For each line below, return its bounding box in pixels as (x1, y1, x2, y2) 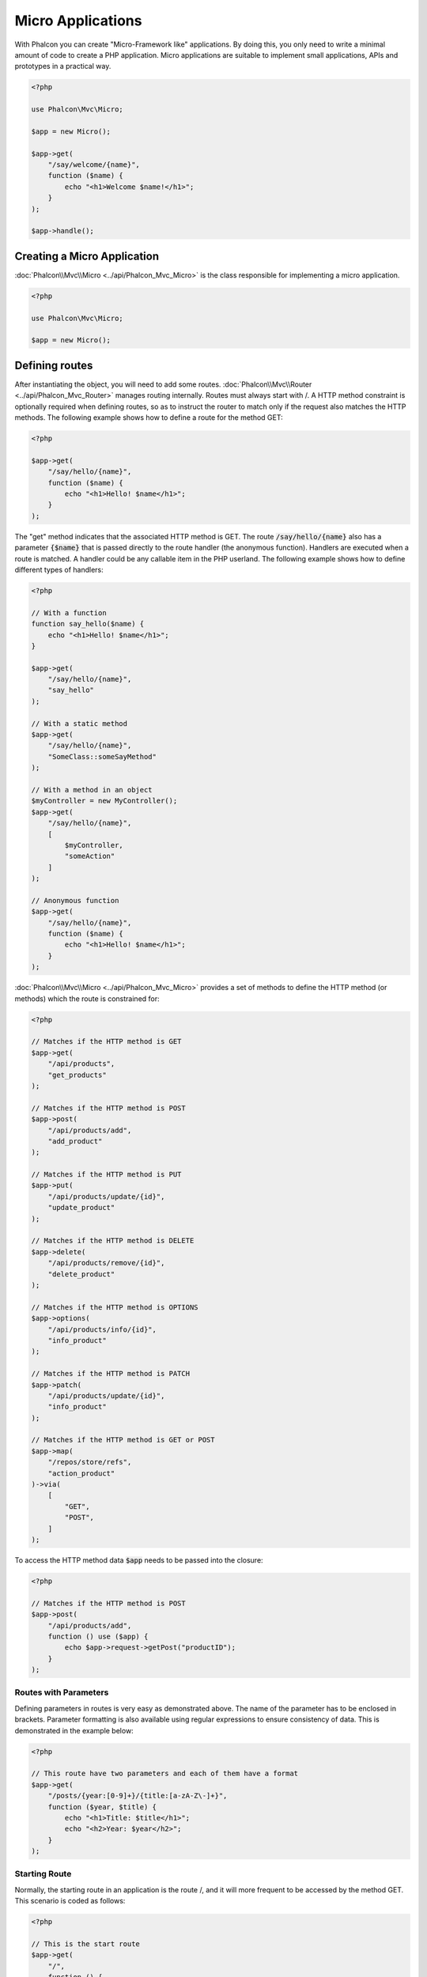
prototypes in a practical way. (14, 62, 111, 71)
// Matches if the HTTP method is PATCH (31, 1369, 190, 1378)
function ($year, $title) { (47, 1802, 157, 1811)
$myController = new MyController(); (31, 796, 178, 806)
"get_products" (47, 1070, 107, 1079)
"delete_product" (47, 1269, 115, 1279)
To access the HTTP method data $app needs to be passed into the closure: (14, 1555, 264, 1565)
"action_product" (47, 1469, 115, 1478)
